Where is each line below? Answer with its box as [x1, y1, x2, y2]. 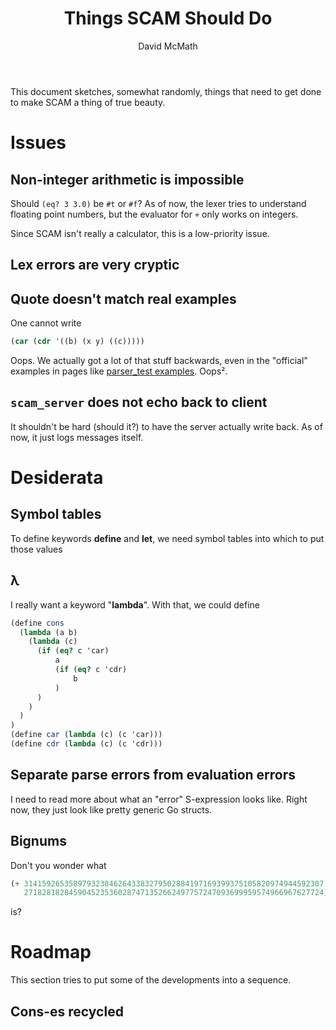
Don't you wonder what [10, 859, 107, 871]
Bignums [10, 833, 67, 850]
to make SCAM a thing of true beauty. [10, 96, 166, 108]
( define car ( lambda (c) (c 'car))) [10, 730, 163, 740]
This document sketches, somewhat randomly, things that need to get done [10, 85, 322, 97]
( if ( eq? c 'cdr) [54, 665, 128, 675]
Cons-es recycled [10, 1003, 124, 1020]
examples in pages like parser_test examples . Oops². [10, 365, 228, 377]
